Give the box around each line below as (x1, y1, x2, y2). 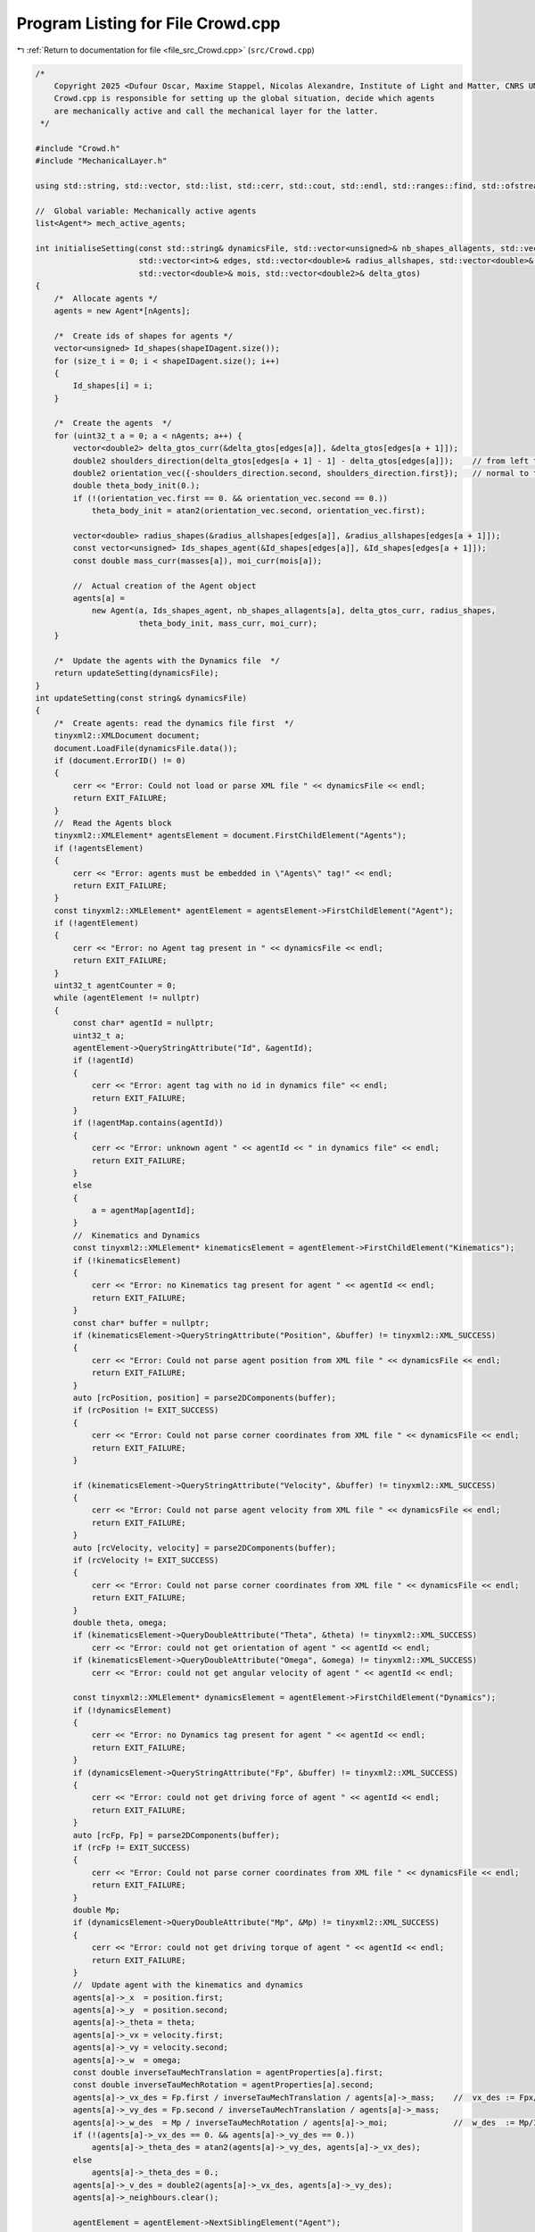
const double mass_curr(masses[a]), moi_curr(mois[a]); (72, 555, 323, 566)
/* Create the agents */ (53, 418, 173, 429)
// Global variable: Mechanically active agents (35, 205, 257, 216)
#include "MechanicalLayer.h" (35, 156, 168, 166)
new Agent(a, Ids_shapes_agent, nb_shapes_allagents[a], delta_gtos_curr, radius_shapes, (91, 605, 497, 616)
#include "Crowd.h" (35, 143, 120, 154)
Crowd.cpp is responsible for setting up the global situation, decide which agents (53, 94, 436, 104)
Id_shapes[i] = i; (72, 380, 153, 391)
